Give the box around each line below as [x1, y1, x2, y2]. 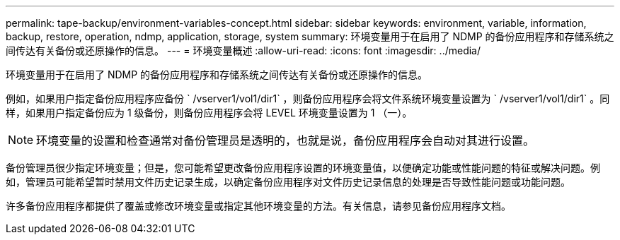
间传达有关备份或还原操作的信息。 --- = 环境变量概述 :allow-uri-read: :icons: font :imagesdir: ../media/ [6, 44, 481, 56]
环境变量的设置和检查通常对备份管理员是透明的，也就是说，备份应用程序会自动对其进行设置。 [36, 133, 535, 148]
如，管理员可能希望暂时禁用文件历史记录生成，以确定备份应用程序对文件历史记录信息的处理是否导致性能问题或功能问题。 [6, 176, 570, 188]
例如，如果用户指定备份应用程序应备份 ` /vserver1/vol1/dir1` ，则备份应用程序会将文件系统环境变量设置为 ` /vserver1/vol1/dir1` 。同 [6, 92, 610, 104]
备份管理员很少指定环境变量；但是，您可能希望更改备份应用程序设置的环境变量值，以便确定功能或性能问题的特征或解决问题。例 [6, 162, 600, 174]
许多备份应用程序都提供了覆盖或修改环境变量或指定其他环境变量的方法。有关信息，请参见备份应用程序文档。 [6, 200, 511, 212]
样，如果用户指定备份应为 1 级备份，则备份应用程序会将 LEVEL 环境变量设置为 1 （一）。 [6, 107, 413, 119]
